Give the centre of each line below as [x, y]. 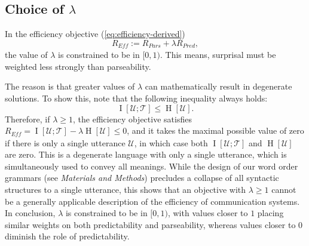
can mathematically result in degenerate [218, 86]
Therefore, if [27, 119]
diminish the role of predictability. [67, 236]
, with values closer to [208, 213]
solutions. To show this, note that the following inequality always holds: [136, 98]
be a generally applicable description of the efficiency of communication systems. [152, 201]
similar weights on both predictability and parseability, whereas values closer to [150, 224]
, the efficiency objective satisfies [132, 119]
